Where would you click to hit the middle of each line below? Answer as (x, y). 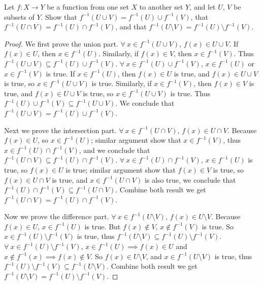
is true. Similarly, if (122, 83)
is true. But (103, 226)
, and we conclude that (114, 150)
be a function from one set (88, 7)
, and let (203, 7)
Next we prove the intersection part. (60, 130)
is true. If (60, 73)
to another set (161, 7)
